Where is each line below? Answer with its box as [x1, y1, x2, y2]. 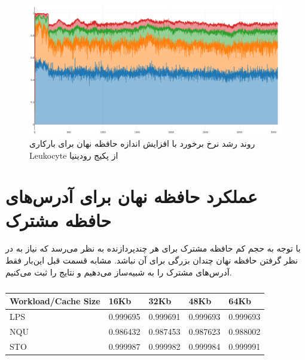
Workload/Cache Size [10, 295, 100, 307]
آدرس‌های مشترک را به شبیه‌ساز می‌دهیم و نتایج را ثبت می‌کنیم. [5, 265, 232, 278]
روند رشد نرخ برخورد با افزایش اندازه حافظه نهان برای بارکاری [29, 137, 255, 149]
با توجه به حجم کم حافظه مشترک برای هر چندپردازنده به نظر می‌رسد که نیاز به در [5, 242, 301, 255]
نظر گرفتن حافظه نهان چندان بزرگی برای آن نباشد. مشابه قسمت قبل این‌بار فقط [5, 254, 298, 267]
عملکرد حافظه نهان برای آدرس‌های [5, 184, 258, 208]
